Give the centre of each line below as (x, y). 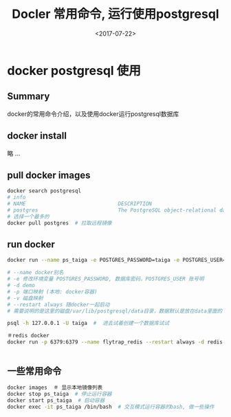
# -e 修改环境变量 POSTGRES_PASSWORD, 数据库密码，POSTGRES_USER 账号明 (106, 279)
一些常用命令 (34, 371)
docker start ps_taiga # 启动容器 (56, 400)
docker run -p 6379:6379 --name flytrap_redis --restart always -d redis (115, 342)
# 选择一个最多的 (28, 216)
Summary (29, 97)
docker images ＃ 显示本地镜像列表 (55, 387)
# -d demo (21, 286)
